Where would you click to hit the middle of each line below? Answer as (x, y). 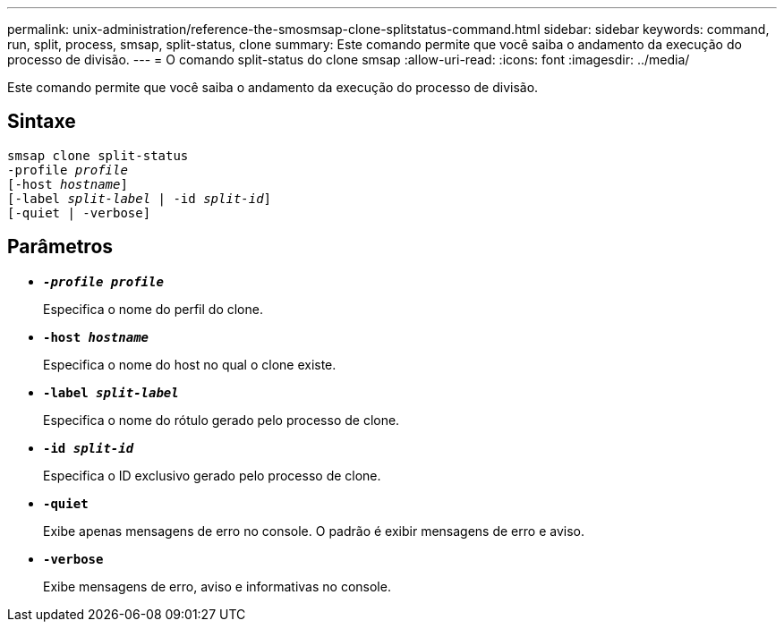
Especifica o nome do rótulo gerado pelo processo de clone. (222, 420)
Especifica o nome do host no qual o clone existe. (190, 364)
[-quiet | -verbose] (79, 212)
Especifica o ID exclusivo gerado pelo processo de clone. (212, 475)
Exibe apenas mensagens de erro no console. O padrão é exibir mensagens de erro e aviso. (314, 531)
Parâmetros (60, 247)
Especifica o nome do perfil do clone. (153, 309)
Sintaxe (42, 122)
